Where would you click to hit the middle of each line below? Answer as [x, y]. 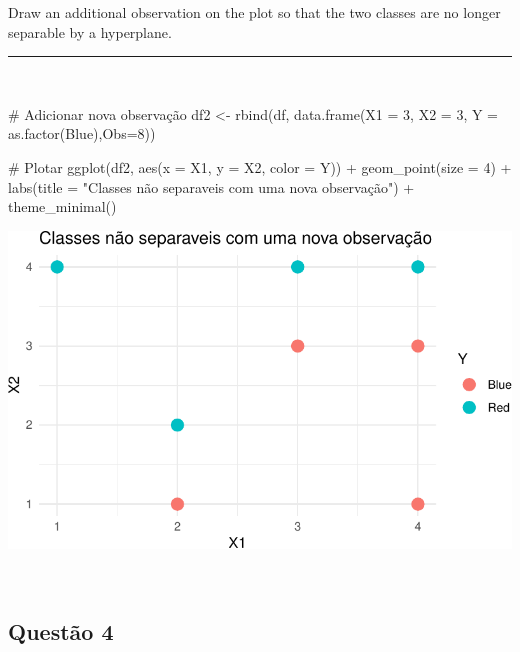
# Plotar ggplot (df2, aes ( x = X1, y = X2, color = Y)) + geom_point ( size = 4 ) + [260, 166]
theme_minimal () [62, 206]
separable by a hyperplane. [90, 31]
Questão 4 [61, 630]
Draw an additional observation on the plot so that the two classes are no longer [254, 12]
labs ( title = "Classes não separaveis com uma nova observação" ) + [211, 186]
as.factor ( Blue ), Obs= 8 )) [82, 133]
